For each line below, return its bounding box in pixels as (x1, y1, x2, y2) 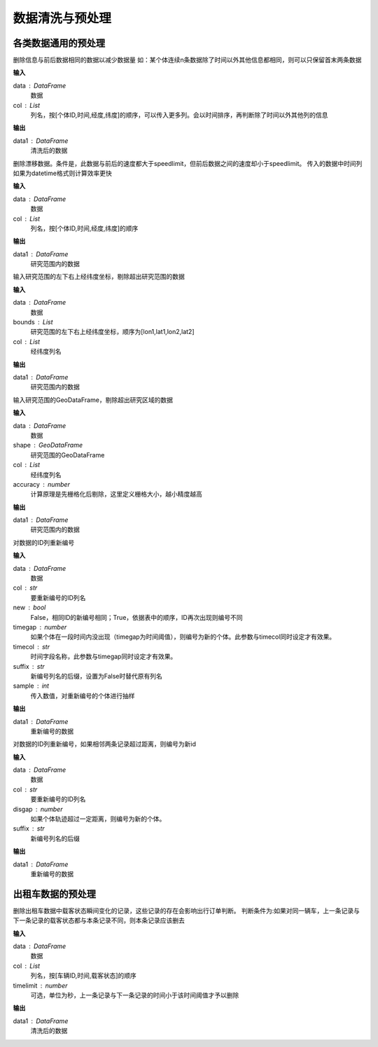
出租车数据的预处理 (13, 888, 96, 900)
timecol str (13, 642, 50, 651)
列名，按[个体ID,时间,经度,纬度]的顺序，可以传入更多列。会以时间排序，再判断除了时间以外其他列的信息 (30, 111, 328, 119)
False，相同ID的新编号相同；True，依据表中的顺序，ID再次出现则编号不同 (30, 613, 243, 621)
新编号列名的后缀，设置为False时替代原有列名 (30, 672, 162, 680)
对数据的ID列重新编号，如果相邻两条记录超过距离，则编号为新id (13, 740, 196, 749)
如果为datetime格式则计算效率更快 (13, 169, 112, 177)
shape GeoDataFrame (13, 441, 83, 450)
